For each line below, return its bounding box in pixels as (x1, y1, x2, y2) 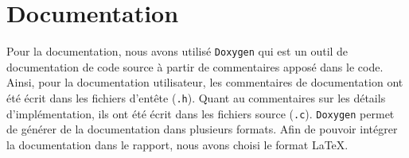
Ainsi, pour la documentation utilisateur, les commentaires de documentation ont (6, 74, 403, 91)
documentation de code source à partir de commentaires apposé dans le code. (6, 58, 384, 75)
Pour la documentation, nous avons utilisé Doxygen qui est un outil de (6, 43, 349, 60)
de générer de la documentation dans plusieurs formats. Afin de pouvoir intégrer (6, 121, 398, 137)
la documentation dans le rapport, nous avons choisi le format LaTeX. (6, 136, 349, 152)
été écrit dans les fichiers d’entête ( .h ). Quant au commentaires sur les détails (6, 89, 386, 106)
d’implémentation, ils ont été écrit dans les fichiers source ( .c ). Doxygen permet (6, 105, 395, 121)
